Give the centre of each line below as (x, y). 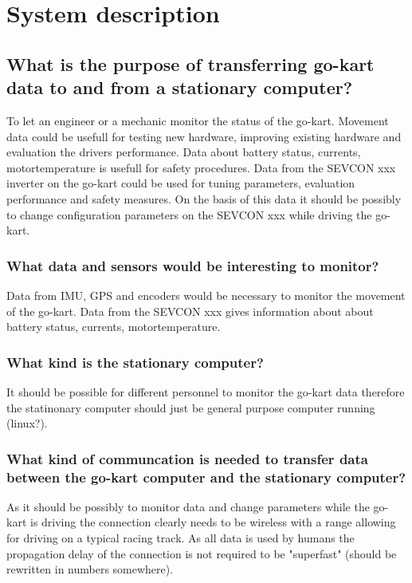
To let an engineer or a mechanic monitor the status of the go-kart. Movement (198, 120)
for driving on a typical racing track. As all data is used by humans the (180, 538)
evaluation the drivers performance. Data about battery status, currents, (184, 152)
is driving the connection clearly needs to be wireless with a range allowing (213, 522)
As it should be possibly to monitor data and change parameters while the (188, 506)
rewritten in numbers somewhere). (90, 569)
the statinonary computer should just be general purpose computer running (191, 407)
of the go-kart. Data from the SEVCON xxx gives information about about (190, 311)
